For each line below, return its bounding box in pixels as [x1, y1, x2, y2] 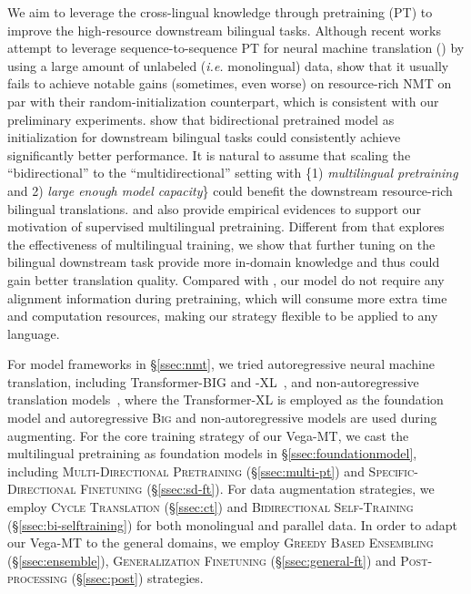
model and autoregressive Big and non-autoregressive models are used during [7, 408, 437, 427]
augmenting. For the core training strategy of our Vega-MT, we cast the [7, 425, 409, 445]
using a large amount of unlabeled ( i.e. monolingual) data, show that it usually [7, 56, 449, 75]
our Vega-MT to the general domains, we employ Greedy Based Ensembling [7, 533, 434, 552]
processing [7, 568, 67, 588]
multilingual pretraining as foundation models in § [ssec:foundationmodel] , [7, 444, 417, 463]
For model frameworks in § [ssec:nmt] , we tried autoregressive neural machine [7, 354, 435, 374]
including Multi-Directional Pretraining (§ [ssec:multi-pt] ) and [7, 461, 365, 480]
